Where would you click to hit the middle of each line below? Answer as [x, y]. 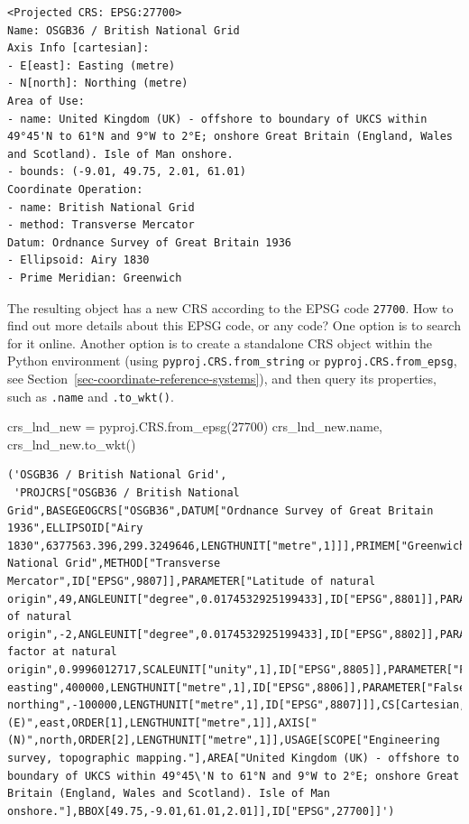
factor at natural [62, 652]
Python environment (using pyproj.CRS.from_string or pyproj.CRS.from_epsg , [232, 361]
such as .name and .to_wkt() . [91, 396]
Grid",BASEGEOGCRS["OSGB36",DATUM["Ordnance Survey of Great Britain [221, 510]
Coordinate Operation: [75, 189]
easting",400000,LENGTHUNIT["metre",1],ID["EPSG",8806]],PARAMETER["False [237, 687]
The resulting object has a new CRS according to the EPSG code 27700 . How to [230, 307]
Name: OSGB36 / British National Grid [124, 30]
